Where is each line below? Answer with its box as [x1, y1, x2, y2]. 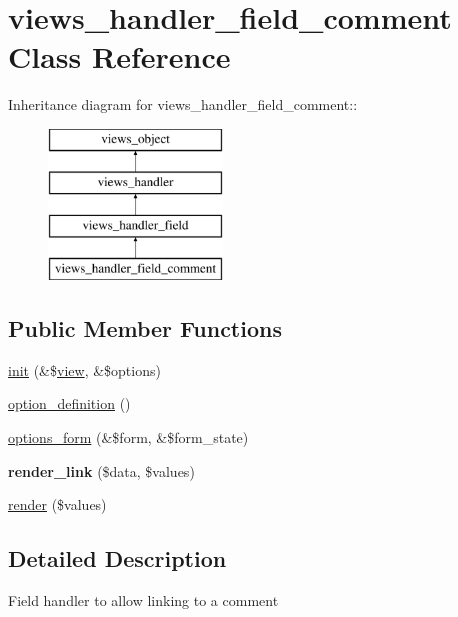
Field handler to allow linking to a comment [8, 590, 279, 611]
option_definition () [8, 393, 131, 414]
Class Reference [8, 36, 231, 77]
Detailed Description [8, 543, 227, 574]
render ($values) [8, 494, 107, 515]
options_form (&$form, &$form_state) [8, 427, 249, 448]
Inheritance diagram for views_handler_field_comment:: [8, 94, 358, 115]
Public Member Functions [8, 313, 282, 344]
